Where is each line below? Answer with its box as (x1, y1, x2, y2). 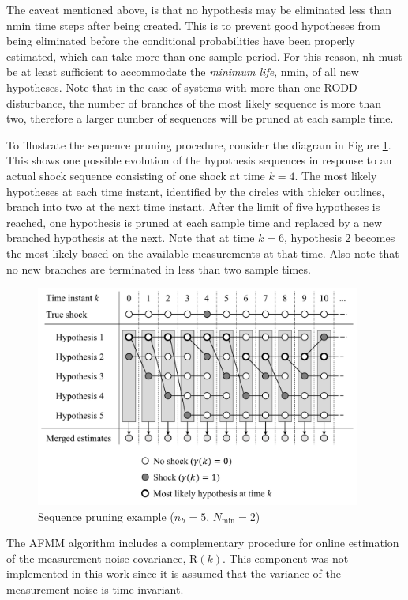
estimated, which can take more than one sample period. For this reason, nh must (6, 47, 402, 64)
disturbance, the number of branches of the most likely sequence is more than (6, 94, 381, 111)
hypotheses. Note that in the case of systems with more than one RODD (6, 78, 357, 95)
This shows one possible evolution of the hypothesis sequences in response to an (6, 152, 392, 168)
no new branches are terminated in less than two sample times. (6, 260, 311, 277)
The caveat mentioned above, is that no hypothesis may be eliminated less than (6, 2, 392, 17)
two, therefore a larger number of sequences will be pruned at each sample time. (6, 110, 394, 126)
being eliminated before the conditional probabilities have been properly (6, 32, 355, 49)
